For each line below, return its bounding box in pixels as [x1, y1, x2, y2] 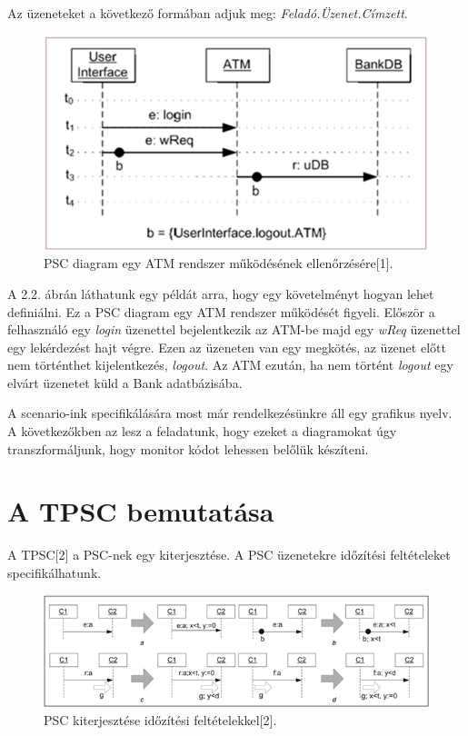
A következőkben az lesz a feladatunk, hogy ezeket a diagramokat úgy [7, 422, 397, 441]
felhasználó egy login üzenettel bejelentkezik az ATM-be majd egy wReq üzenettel [7, 320, 461, 339]
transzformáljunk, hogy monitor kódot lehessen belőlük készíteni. [7, 439, 369, 458]
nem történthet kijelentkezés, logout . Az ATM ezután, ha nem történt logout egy [7, 355, 453, 374]
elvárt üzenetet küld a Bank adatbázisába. [7, 373, 243, 392]
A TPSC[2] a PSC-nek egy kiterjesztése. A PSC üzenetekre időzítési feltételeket [7, 545, 451, 564]
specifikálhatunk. [7, 562, 102, 582]
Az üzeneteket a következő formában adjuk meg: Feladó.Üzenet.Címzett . [7, 4, 408, 22]
